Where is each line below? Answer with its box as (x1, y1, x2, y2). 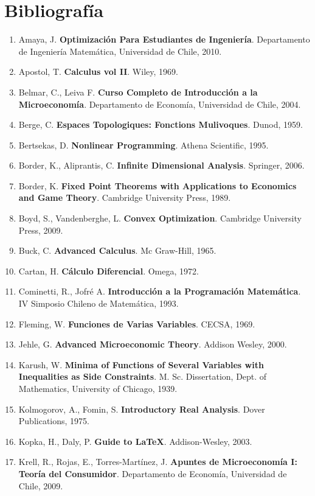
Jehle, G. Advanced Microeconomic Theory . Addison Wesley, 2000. (18, 338, 287, 351)
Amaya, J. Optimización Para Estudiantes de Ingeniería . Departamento (18, 33, 310, 46)
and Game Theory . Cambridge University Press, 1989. (18, 191, 231, 204)
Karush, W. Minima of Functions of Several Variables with (18, 358, 264, 371)
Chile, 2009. (18, 479, 63, 492)
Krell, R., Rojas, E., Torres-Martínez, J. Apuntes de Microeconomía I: (18, 455, 297, 468)
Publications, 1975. (18, 414, 89, 427)
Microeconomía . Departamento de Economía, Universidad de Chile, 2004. (18, 97, 301, 110)
